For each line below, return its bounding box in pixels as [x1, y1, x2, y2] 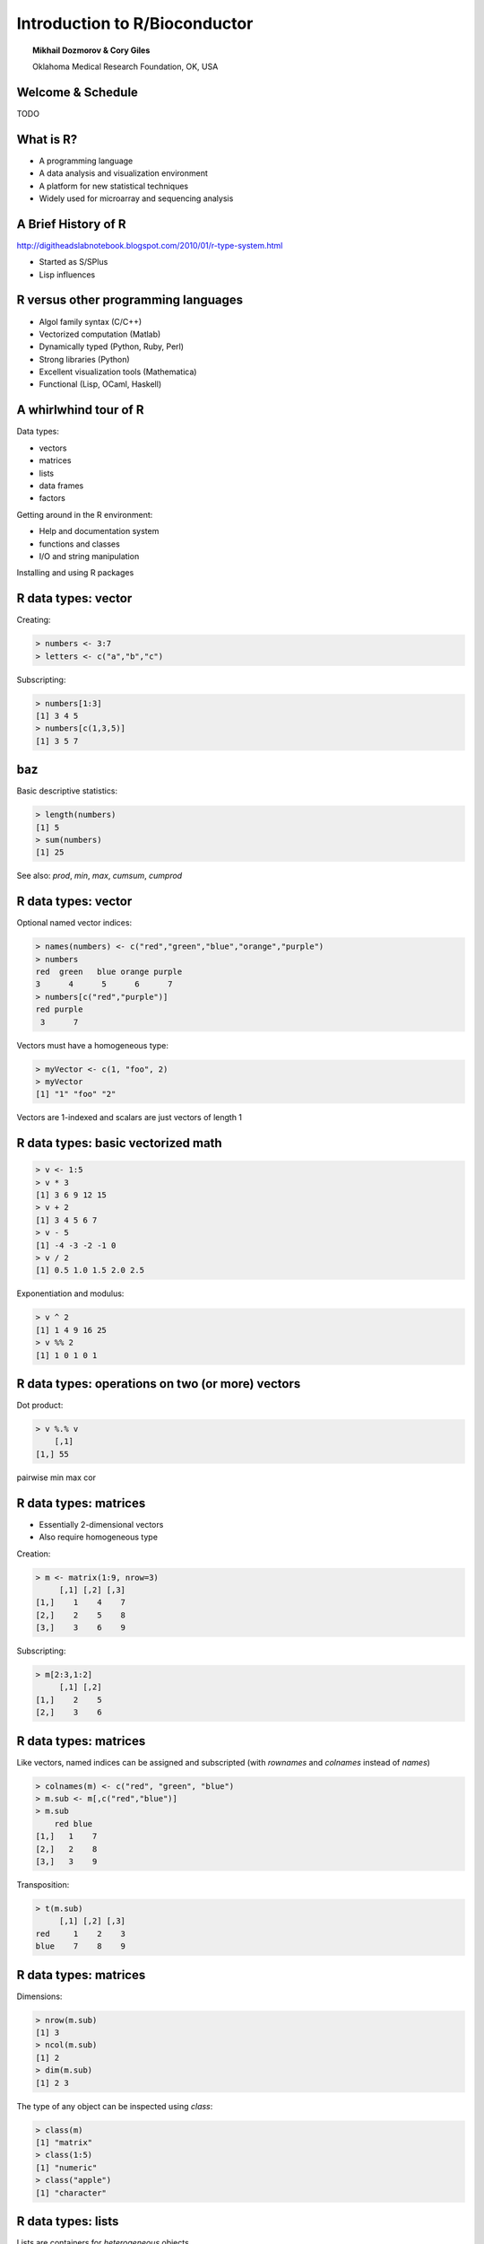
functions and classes [39, 539, 120, 549]
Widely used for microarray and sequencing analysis [39, 193, 234, 204]
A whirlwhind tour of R [16, 402, 144, 417]
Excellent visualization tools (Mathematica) [39, 366, 197, 377]
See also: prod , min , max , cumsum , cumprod [16, 871, 183, 881]
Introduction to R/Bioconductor [16, 13, 254, 33]
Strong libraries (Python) [39, 354, 130, 364]
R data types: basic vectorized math [16, 1135, 223, 1151]
